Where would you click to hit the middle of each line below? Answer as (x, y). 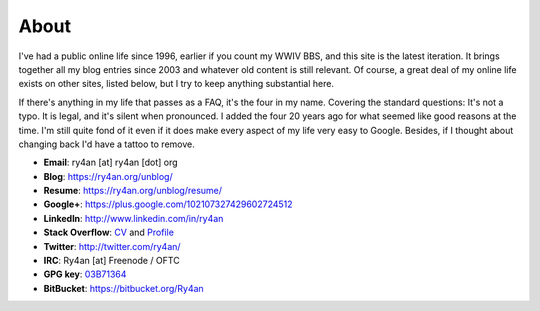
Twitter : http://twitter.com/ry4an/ (112, 246)
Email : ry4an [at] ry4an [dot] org (111, 162)
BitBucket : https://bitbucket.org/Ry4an (123, 288)
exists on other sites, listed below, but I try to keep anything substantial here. (176, 84)
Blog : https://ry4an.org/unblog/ (108, 176)
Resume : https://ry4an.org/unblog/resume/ (133, 191)
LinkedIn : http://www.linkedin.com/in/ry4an (133, 218)
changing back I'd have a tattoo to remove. (106, 144)
